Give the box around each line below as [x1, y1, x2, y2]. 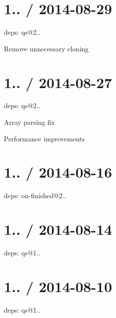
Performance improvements [4, 133, 85, 143]
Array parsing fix [4, 117, 55, 127]
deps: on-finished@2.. [4, 190, 66, 201]
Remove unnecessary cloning [4, 43, 89, 53]
